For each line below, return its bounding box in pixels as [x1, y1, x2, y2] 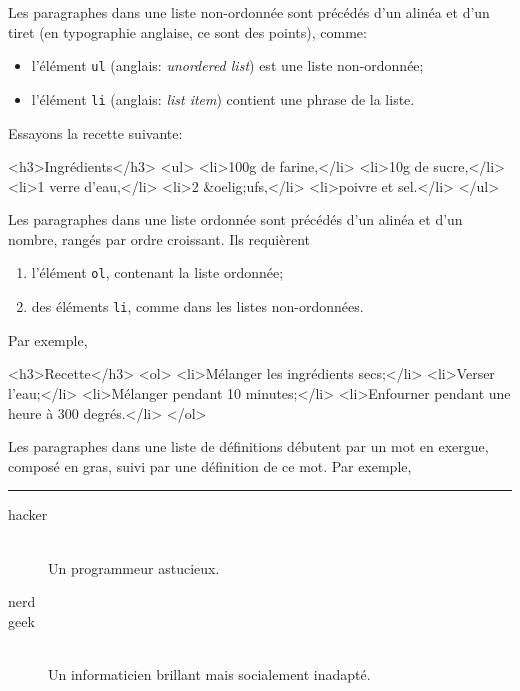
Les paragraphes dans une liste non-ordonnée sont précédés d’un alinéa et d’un [8, 2, 490, 22]
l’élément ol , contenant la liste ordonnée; [31, 262, 284, 283]
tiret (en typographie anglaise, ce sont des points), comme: [8, 21, 367, 42]
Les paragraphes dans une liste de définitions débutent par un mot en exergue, [8, 436, 489, 457]
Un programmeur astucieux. [48, 557, 220, 578]
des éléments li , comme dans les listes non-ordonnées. [31, 296, 364, 317]
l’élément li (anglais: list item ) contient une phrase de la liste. [31, 88, 415, 109]
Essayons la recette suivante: [8, 122, 183, 143]
